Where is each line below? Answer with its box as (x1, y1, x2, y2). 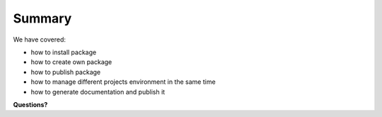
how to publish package (30, 68, 101, 76)
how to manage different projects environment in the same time (30, 78, 216, 86)
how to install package (30, 48, 97, 56)
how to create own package (30, 58, 112, 66)
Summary (13, 11, 72, 26)
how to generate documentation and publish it (30, 87, 166, 96)
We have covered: (13, 35, 66, 44)
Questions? (13, 100, 48, 109)
